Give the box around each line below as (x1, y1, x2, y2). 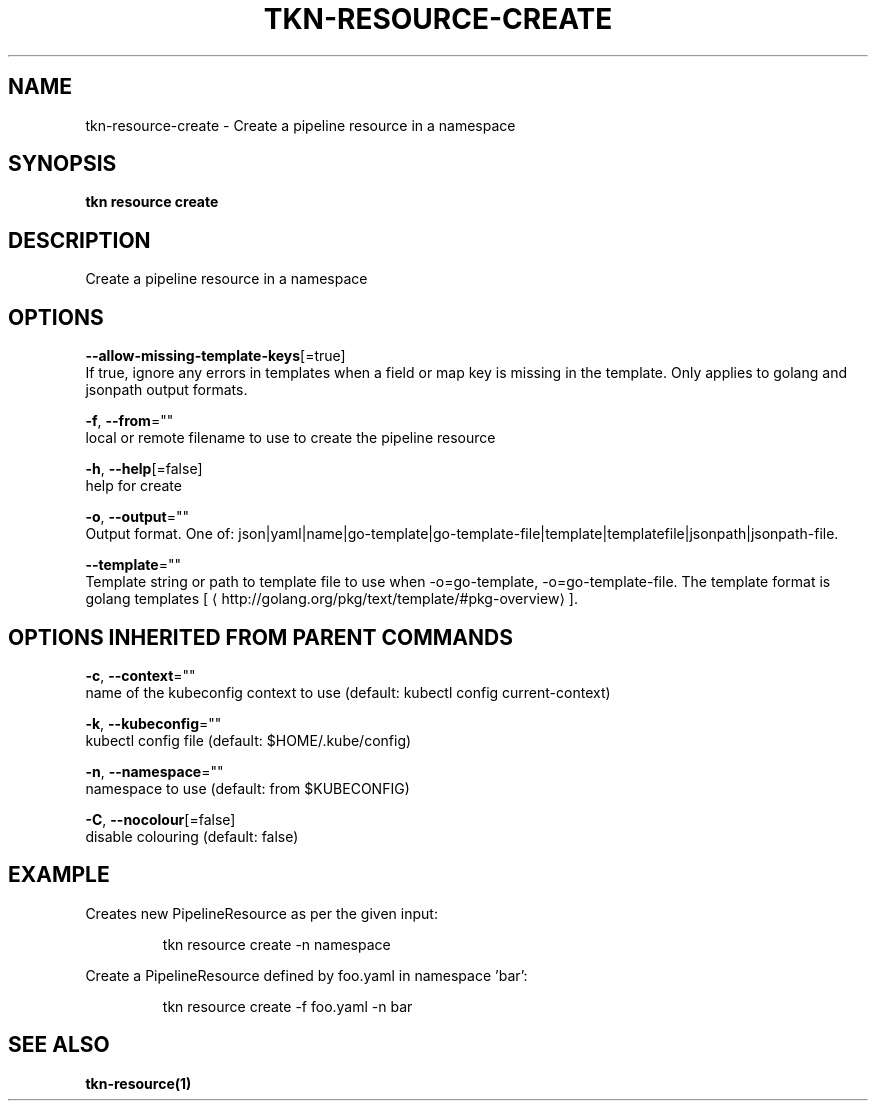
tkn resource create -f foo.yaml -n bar (162, 997, 413, 1015)
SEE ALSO (8, 1032, 110, 1058)
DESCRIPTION (8, 227, 151, 253)
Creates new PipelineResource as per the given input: (85, 904, 438, 922)
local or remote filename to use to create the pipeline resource (85, 429, 496, 447)
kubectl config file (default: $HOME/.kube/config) (85, 731, 412, 749)
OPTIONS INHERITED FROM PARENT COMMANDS (8, 624, 513, 650)
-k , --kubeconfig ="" (85, 714, 222, 732)
